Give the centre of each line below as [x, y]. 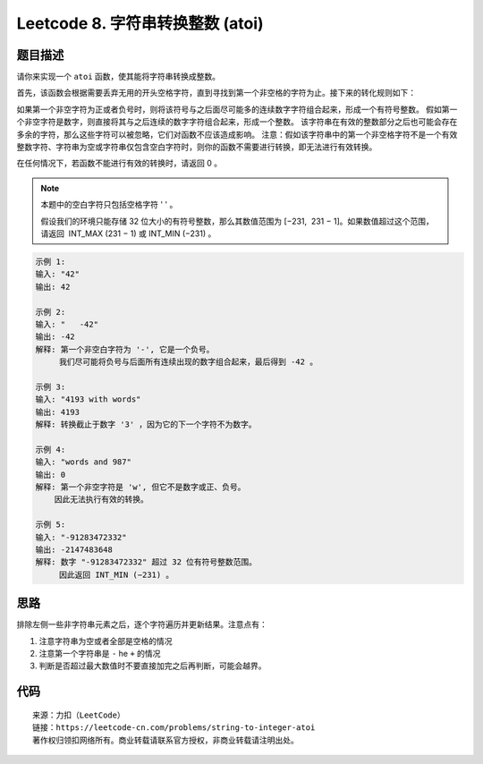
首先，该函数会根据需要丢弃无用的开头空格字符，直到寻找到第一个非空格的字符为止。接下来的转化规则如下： [216, 93]
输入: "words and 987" [83, 462]
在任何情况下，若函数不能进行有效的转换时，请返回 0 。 [119, 163]
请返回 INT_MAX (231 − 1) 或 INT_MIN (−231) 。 [128, 233]
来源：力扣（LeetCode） [79, 715]
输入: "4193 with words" [88, 399]
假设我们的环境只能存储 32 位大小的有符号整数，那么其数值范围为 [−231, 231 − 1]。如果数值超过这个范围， [237, 221]
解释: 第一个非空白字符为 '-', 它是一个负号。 [125, 349]
